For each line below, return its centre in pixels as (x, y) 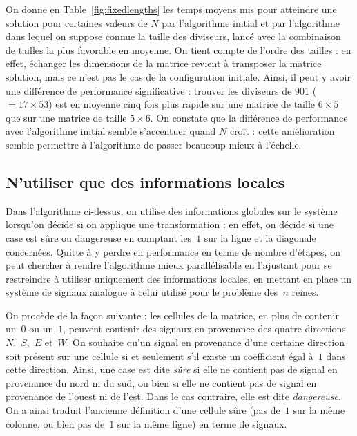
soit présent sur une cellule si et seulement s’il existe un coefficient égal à (160, 356)
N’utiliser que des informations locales (145, 181)
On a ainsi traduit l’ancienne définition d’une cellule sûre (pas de (143, 410)
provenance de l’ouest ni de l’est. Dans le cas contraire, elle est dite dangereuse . (173, 396)
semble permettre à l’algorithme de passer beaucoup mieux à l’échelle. (154, 144)
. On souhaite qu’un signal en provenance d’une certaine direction (205, 342)
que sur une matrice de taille (66, 117)
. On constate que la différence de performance (249, 117)
